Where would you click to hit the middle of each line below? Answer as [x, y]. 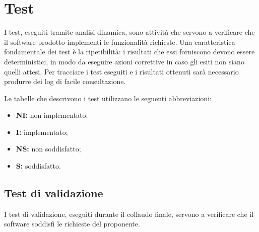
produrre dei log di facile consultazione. [65, 81]
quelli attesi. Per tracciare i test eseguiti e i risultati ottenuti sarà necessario [121, 71]
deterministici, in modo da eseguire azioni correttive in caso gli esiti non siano [124, 61]
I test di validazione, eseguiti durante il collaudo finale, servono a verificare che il [129, 214]
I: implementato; [42, 132]
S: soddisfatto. [38, 166]
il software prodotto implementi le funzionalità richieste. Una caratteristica [120, 42]
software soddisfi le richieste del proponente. [72, 224]
